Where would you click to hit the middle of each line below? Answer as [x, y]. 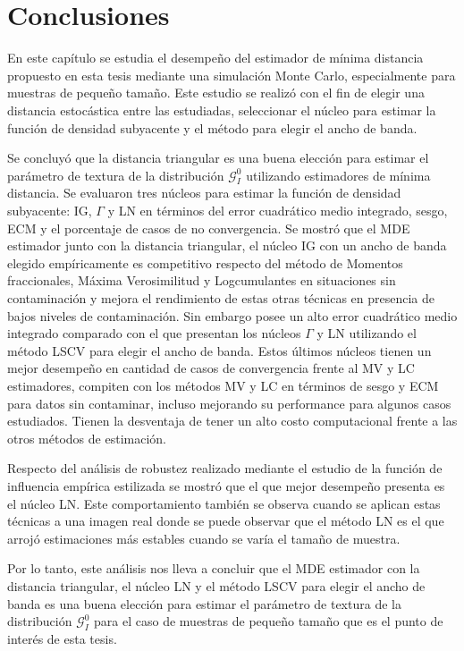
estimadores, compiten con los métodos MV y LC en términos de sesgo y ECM [223, 386]
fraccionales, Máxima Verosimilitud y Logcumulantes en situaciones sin [202, 280]
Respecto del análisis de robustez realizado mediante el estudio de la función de [225, 468]
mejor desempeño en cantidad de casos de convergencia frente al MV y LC [211, 368]
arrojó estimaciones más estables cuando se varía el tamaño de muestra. [204, 538]
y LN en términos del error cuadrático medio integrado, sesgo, [278, 211]
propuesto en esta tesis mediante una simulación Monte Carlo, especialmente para [232, 75]
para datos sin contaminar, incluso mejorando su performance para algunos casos [229, 403]
